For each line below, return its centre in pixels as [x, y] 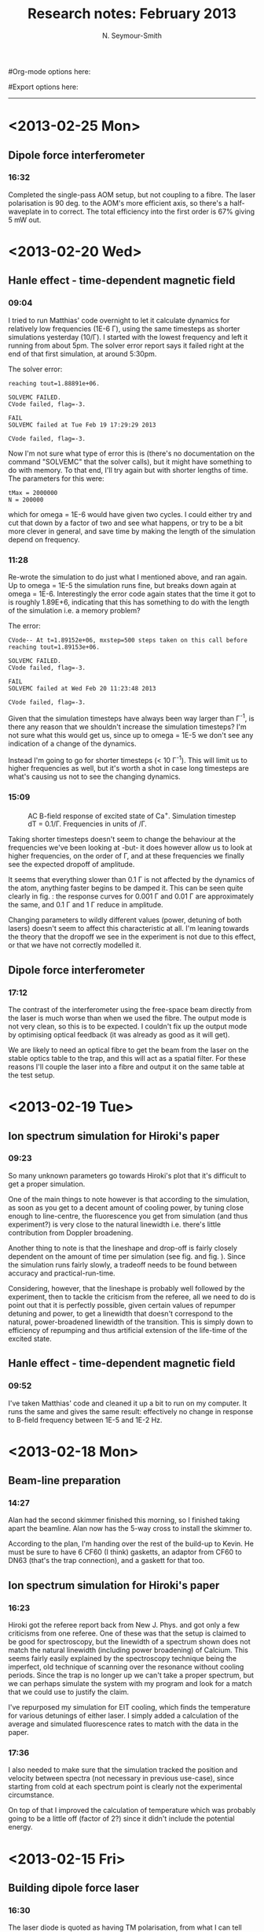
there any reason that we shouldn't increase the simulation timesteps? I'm [128, 727]
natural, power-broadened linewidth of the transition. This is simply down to [131, 1322]
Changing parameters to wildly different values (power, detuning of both [125, 920]
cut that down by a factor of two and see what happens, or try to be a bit [126, 523]
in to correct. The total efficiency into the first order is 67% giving [149, 211]
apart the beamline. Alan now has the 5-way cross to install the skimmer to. [130, 1528]
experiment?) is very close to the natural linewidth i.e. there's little [115, 1224]
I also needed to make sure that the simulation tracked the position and [123, 1770]
